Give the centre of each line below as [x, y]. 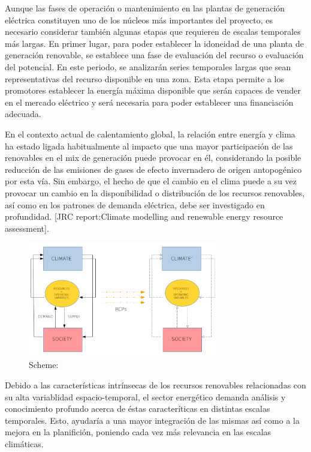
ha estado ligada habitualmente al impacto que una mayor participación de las [149, 146]
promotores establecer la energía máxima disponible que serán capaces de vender [153, 90]
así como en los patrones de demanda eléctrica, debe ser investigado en [135, 204]
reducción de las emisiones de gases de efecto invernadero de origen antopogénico [153, 169]
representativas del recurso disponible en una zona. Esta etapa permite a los [144, 78]
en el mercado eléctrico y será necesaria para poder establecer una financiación [149, 102]
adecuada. [23, 114]
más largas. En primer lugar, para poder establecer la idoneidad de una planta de [154, 43]
